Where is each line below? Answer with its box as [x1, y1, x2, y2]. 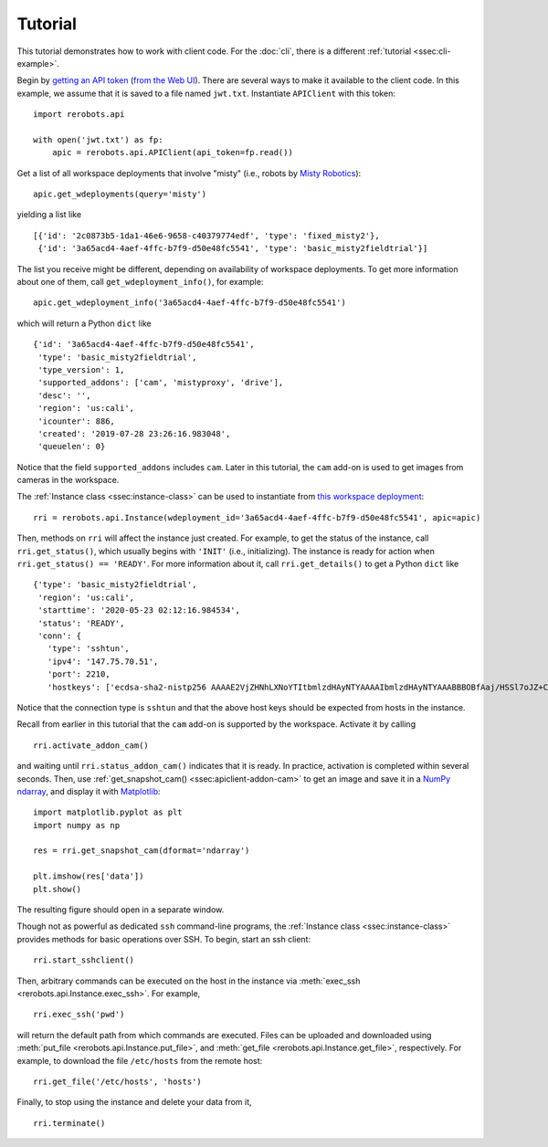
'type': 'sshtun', [47, 644, 130, 654]
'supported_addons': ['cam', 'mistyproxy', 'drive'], [37, 377, 284, 388]
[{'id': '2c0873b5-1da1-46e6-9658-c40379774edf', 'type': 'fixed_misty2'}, [33, 230, 380, 241]
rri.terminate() [33, 1118, 106, 1128]
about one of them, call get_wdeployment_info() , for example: [16, 277, 264, 288]
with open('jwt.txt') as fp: [33, 134, 163, 145]
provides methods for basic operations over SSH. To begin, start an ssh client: [16, 933, 311, 944]
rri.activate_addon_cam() [33, 740, 150, 751]
